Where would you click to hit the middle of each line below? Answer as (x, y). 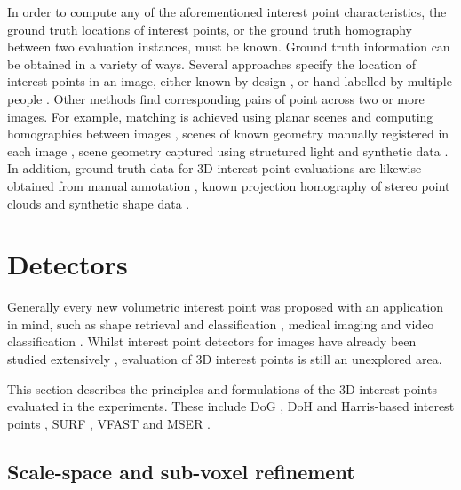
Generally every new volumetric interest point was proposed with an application (225, 307)
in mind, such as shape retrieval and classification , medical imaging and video (221, 324)
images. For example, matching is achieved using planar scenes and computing (220, 116)
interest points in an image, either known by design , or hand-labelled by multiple (230, 81)
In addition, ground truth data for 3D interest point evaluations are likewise (215, 168)
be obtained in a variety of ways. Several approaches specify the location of (212, 63)
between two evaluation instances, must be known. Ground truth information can (229, 47)
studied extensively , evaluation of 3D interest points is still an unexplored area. (225, 359)
